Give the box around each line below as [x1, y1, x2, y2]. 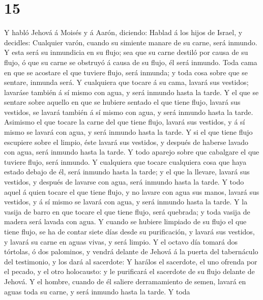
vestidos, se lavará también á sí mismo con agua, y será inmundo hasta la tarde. [4, 106, 253, 117]
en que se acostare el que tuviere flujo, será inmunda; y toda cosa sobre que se [4, 67, 248, 77]
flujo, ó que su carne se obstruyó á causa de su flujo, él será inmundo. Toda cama [4, 56, 257, 67]
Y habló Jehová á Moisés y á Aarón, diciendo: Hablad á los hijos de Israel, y [4, 27, 243, 38]
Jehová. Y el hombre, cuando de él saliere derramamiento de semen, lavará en [4, 276, 246, 286]
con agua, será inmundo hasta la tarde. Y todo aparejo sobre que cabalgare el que [4, 146, 259, 157]
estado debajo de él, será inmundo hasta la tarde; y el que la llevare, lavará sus [4, 166, 250, 177]
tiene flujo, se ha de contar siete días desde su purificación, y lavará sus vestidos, [4, 226, 255, 236]
